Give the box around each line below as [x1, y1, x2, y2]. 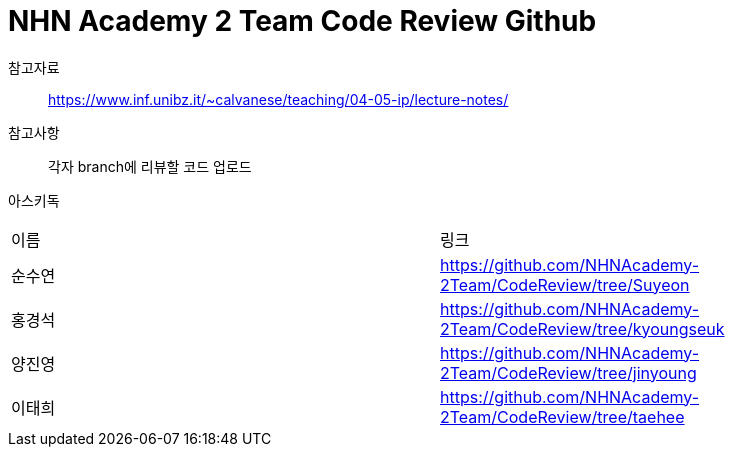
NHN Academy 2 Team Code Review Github [8, 4, 597, 38]
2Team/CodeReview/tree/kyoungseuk [440, 318, 725, 339]
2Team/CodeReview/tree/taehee [440, 406, 685, 427]
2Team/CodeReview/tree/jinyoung [440, 362, 697, 383]
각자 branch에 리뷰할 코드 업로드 [48, 157, 252, 175]
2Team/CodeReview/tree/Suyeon [440, 274, 690, 295]
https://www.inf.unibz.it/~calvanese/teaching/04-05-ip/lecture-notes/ [48, 90, 509, 108]
